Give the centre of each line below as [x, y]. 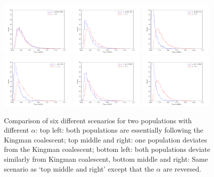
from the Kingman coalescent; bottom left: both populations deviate [107, 149]
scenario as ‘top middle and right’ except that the [79, 168]
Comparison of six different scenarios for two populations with [98, 120]
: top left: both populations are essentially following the [120, 130]
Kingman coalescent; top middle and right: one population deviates [106, 139]
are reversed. [182, 168]
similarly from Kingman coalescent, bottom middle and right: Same [106, 159]
